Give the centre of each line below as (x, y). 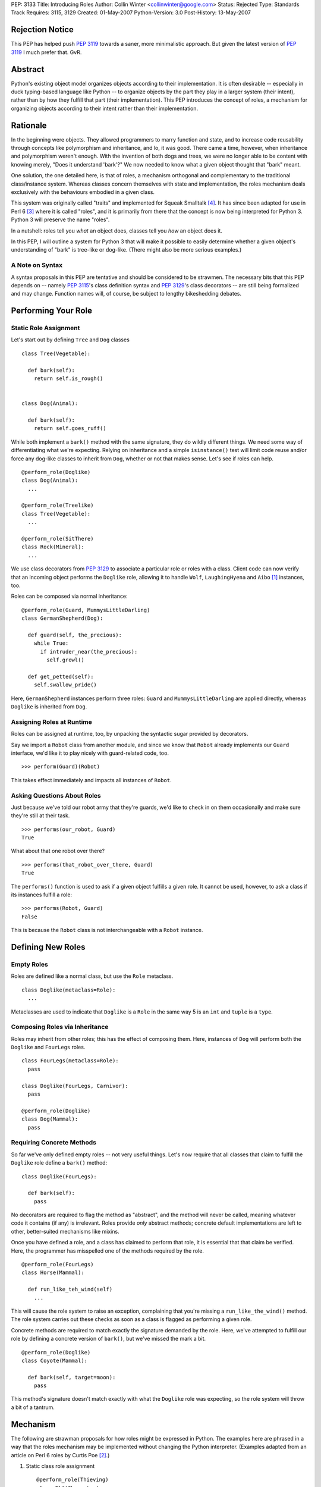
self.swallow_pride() (65, 685)
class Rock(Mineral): (53, 547)
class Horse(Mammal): (53, 1273)
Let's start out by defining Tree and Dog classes (70, 340)
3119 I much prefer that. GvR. (46, 52)
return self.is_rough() (68, 379)
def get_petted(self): (61, 676)
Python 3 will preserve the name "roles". (60, 219)
